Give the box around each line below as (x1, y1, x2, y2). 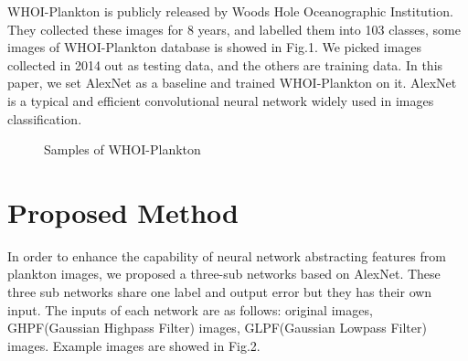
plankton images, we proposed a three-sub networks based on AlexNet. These (7, 264, 441, 283)
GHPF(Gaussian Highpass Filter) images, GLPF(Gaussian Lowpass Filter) (7, 318, 427, 337)
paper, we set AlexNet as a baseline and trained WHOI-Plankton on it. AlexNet (7, 73, 457, 92)
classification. (7, 109, 82, 128)
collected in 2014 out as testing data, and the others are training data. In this (7, 55, 443, 74)
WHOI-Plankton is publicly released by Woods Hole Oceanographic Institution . (7, 2, 453, 20)
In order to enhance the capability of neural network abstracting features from (7, 246, 446, 265)
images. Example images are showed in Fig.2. (7, 335, 261, 355)
